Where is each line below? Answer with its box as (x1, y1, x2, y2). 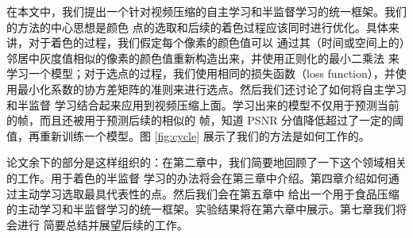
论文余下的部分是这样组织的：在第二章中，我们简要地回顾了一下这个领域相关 (6, 154, 407, 171)
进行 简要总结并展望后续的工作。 (17, 216, 188, 232)
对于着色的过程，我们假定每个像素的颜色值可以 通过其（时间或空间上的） (28, 34, 405, 51)
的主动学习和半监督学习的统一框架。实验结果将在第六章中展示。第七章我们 (6, 201, 396, 217)
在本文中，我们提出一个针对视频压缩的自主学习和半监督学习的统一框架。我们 (6, 3, 407, 19)
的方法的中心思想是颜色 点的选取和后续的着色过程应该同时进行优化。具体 (6, 18, 388, 35)
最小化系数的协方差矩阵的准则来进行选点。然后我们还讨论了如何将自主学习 (17, 80, 407, 97)
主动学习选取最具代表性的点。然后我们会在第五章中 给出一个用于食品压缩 (17, 185, 399, 202)
